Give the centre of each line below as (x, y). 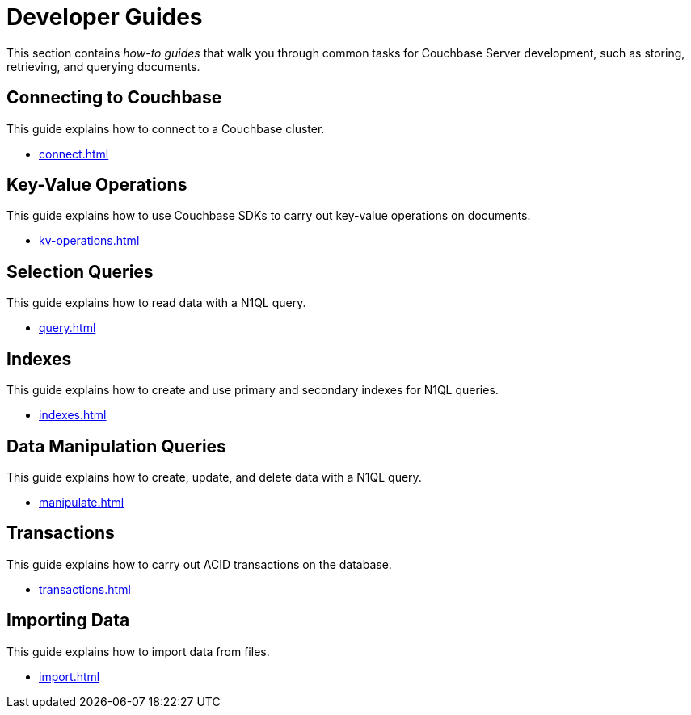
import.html (70, 676)
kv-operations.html (89, 241)
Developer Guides (105, 17)
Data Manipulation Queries (116, 446)
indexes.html (73, 415)
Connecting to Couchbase (114, 98)
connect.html (74, 154)
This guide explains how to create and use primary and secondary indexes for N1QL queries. (253, 390)
